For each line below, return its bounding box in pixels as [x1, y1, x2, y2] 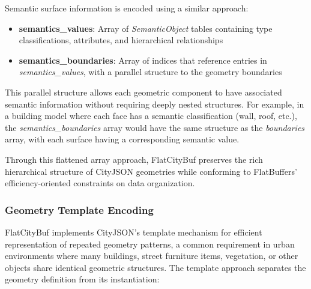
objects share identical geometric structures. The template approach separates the [5, 261, 306, 273]
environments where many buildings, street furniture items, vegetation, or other [5, 249, 298, 262]
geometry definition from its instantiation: [5, 273, 160, 285]
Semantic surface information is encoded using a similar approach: [5, 2, 249, 14]
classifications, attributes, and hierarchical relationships [19, 34, 223, 46]
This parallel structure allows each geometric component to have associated [5, 85, 282, 98]
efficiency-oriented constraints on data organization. [5, 177, 195, 189]
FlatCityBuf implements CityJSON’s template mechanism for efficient [5, 225, 262, 238]
